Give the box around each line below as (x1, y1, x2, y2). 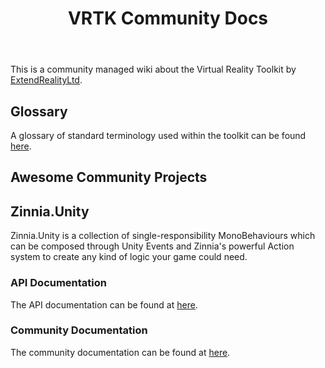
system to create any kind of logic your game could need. (10, 251, 248, 263)
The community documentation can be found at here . (10, 346, 231, 358)
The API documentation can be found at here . (10, 298, 198, 311)
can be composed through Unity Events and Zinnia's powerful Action (10, 240, 295, 252)
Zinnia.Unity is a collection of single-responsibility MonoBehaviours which (10, 230, 316, 242)
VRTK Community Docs (67, 7, 269, 30)
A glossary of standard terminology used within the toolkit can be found (10, 130, 307, 141)
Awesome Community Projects (10, 169, 208, 186)
